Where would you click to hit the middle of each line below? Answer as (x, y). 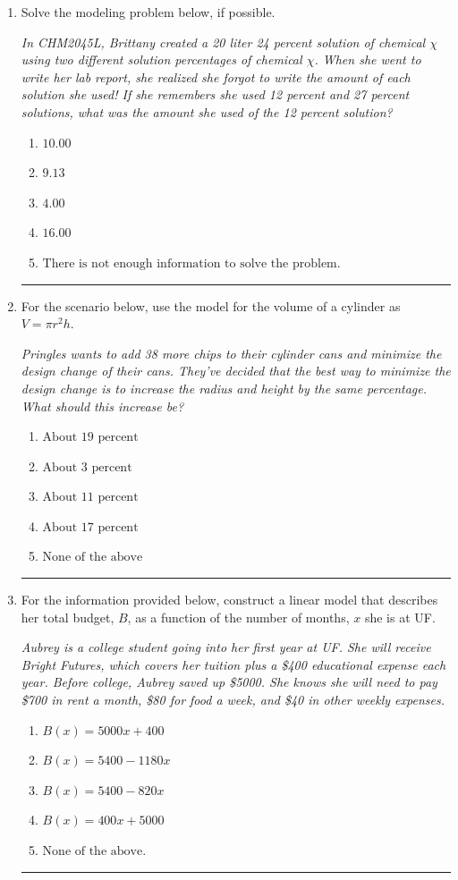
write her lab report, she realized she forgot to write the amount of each (216, 76)
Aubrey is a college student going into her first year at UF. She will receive (226, 647)
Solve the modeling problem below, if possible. (148, 12)
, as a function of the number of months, (238, 617)
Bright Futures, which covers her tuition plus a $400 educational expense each (233, 664)
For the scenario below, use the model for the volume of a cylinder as (211, 305)
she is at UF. (400, 617)
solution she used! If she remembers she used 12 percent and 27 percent (215, 94)
